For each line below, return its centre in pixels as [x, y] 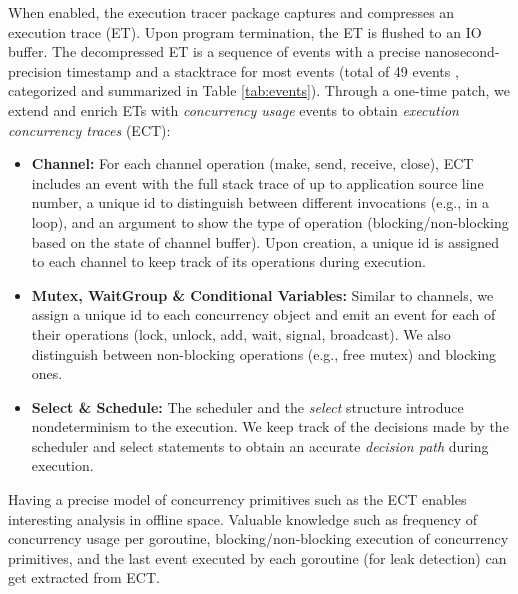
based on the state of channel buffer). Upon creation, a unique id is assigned [265, 241]
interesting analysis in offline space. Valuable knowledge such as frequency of [243, 518]
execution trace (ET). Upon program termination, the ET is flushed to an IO [245, 31]
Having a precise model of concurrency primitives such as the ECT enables [237, 499]
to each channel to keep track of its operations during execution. [229, 261]
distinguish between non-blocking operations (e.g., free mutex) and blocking [264, 353]
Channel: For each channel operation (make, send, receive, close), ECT [252, 163]
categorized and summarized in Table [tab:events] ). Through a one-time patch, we [259, 90]
